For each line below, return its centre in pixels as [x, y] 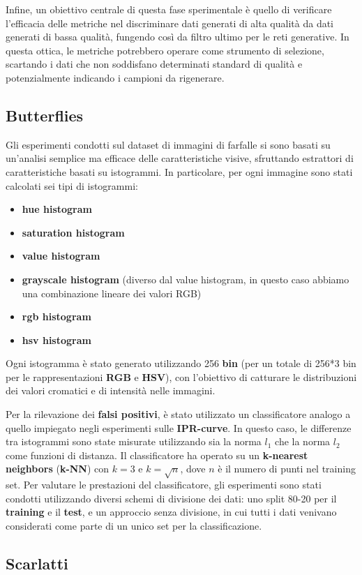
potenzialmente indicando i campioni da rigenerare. [115, 77]
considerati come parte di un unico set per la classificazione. [134, 525]
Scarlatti [37, 563]
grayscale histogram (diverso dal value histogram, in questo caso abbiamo [186, 279]
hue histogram [57, 209]
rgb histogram [56, 316]
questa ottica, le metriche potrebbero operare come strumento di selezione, [165, 50]
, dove [193, 469]
